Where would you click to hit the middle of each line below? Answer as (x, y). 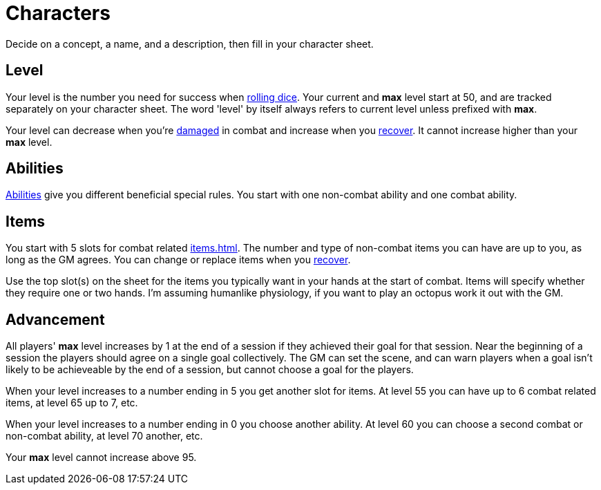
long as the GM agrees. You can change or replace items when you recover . (178, 260)
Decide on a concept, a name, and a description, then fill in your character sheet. (190, 44)
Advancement (55, 319)
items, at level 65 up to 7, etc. (72, 403)
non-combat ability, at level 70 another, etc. (104, 436)
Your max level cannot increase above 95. (101, 458)
